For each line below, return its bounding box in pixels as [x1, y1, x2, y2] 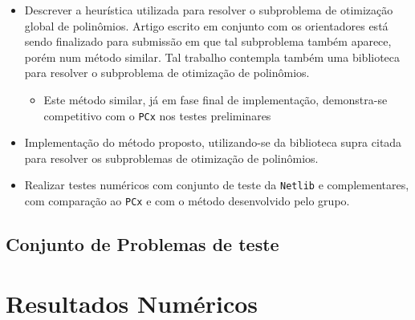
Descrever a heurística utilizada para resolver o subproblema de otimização [24, 2, 393, 18]
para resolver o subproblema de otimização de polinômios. [24, 64, 310, 81]
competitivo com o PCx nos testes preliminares [43, 107, 271, 124]
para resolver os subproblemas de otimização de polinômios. [24, 149, 319, 166]
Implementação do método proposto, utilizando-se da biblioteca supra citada [24, 134, 402, 151]
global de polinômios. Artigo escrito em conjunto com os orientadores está [24, 17, 389, 34]
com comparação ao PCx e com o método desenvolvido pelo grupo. [24, 192, 350, 209]
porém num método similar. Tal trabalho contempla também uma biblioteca [24, 48, 401, 65]
